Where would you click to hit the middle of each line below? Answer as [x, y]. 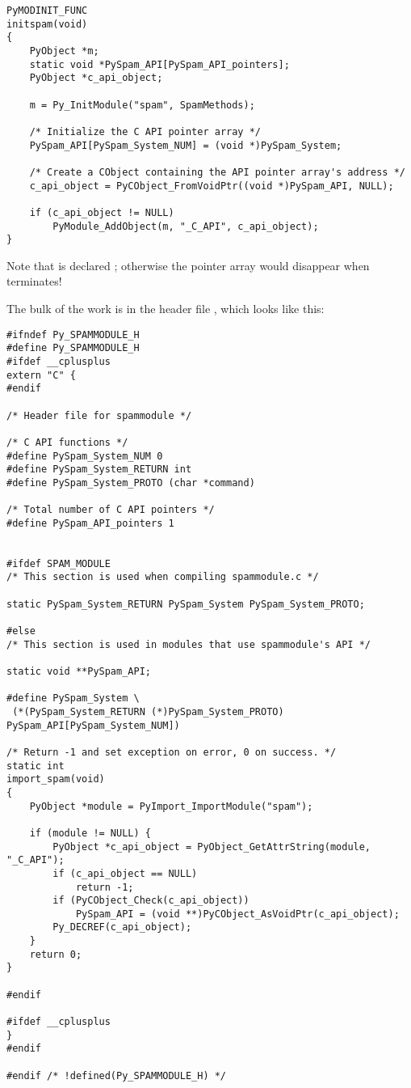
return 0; [56, 954]
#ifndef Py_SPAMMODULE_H [73, 334]
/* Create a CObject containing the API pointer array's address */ [217, 172]
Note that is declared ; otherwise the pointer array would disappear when [188, 265]
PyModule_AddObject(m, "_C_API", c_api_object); [186, 226]
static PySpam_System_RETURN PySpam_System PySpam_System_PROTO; [186, 604]
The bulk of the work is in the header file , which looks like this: [166, 308]
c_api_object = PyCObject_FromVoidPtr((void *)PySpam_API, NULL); [212, 186]
